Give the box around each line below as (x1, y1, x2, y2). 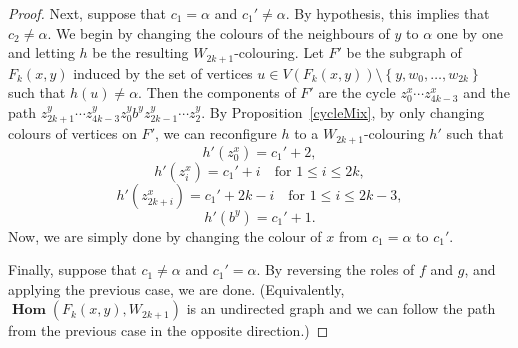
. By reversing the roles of (256, 259, 415, 280)
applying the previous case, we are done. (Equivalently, (8, 278, 345, 299)
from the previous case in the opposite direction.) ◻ (8, 320, 329, 341)
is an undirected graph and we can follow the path (186, 298, 496, 319)
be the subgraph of (346, 42, 462, 63)
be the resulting (92, 42, 189, 63)
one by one (436, 22, 503, 43)
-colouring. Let (234, 42, 324, 63)
